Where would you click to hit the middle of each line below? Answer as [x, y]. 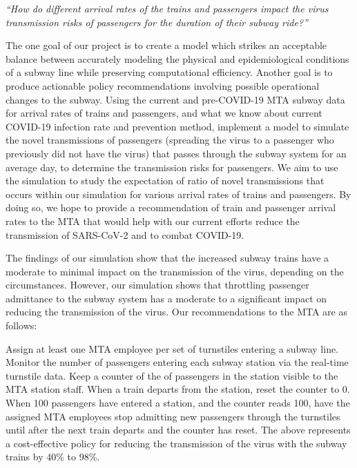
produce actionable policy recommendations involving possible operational [163, 85]
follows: [21, 325]
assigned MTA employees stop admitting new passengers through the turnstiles [173, 416]
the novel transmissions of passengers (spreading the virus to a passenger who [170, 140]
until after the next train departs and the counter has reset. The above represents [178, 430]
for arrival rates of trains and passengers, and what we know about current [164, 113]
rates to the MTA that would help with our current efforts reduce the [153, 221]
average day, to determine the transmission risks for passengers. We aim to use [172, 167]
